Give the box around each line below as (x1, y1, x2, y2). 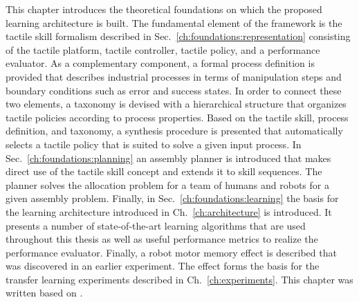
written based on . (6, 285, 83, 300)
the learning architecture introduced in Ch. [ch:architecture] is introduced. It (6, 204, 332, 219)
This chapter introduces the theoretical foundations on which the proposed (6, 2, 322, 16)
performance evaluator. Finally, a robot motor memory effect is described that (6, 245, 337, 259)
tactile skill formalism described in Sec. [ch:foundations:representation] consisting (6, 29, 351, 43)
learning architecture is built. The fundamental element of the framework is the (6, 15, 342, 30)
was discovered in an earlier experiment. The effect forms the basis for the (6, 259, 320, 273)
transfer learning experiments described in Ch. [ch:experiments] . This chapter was (6, 272, 353, 286)
